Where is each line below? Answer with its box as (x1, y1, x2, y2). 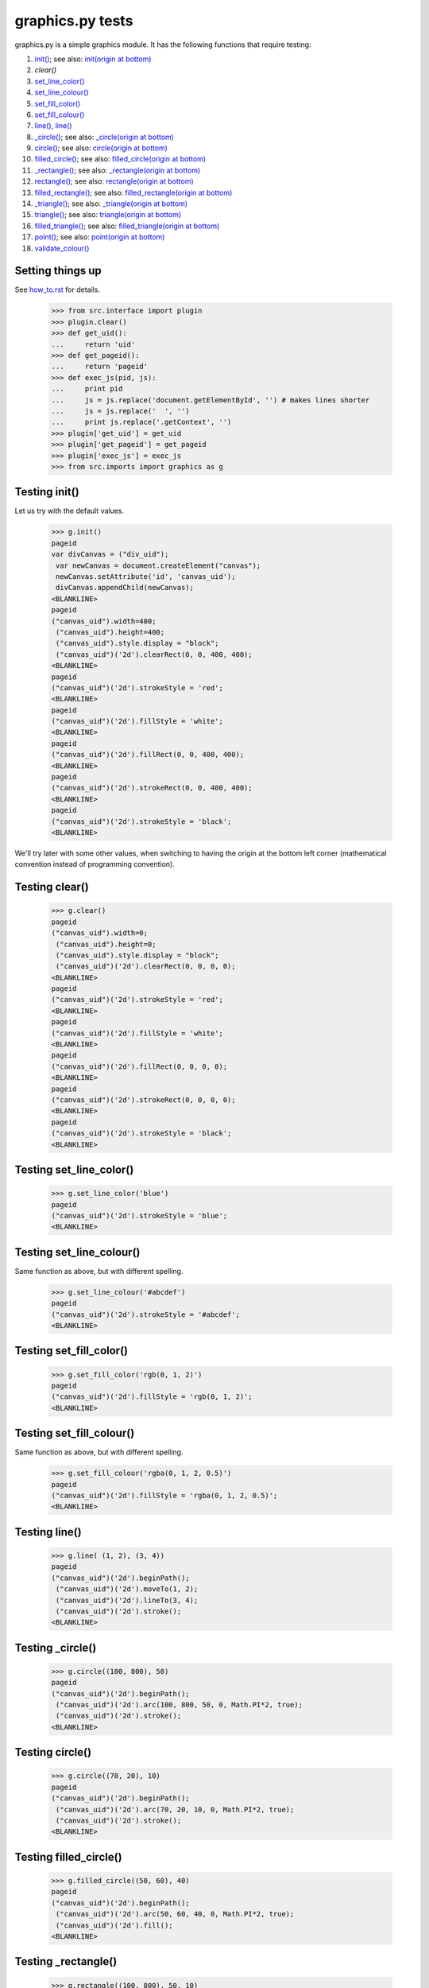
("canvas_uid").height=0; (56, 939, 157, 949)
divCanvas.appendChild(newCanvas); (56, 583, 195, 592)
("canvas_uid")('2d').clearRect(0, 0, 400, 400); (56, 650, 253, 659)
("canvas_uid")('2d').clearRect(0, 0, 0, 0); (56, 962, 236, 971)
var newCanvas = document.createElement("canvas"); (56, 561, 261, 570)
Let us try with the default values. (14, 506, 125, 516)
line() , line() (34, 121, 72, 130)
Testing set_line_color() (14, 1163, 134, 1176)
